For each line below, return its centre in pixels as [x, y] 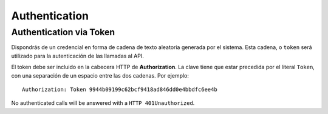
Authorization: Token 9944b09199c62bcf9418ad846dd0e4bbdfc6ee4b [120, 89]
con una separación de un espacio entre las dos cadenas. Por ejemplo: [100, 75]
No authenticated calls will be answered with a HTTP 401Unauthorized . [103, 103]
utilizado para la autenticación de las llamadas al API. [77, 56]
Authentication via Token [63, 32]
